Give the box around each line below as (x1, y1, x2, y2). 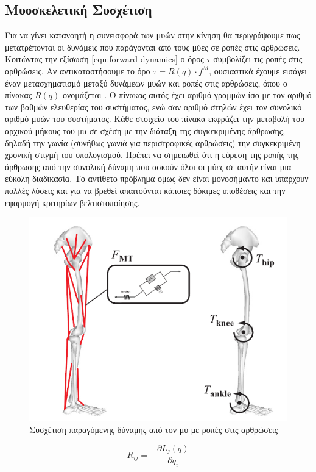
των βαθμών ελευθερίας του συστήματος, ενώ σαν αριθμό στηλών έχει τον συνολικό (5, 100, 302, 113)
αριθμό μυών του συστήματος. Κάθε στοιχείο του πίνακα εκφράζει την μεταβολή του (5, 112, 304, 125)
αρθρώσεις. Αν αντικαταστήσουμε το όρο (5, 64, 150, 77)
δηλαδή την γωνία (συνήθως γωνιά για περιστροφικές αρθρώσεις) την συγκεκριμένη (5, 136, 301, 149)
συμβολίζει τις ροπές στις (213, 52, 303, 65)
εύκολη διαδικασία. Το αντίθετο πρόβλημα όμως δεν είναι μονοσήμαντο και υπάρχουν (5, 172, 309, 185)
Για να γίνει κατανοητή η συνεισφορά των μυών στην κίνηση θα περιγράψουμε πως (5, 29, 300, 41)
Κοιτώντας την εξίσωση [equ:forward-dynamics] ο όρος (5, 52, 204, 65)
